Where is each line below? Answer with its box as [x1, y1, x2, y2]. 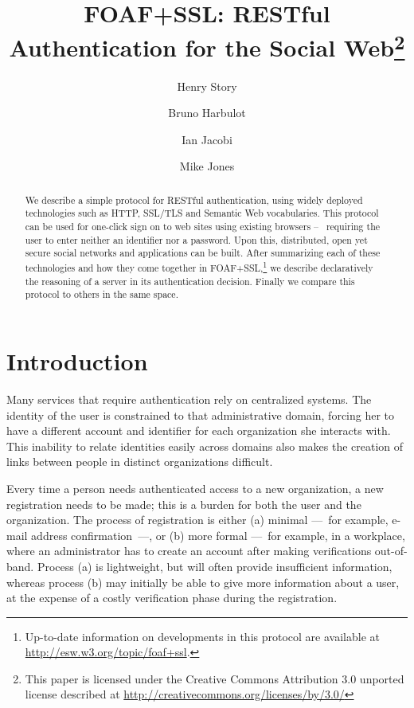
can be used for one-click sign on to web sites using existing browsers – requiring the [25, 220, 381, 233]
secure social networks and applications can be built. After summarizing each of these [25, 246, 381, 260]
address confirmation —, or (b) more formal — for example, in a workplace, [31, 526, 405, 543]
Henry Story [177, 77, 237, 94]
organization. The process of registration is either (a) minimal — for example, [6, 511, 389, 528]
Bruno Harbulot [168, 104, 246, 121]
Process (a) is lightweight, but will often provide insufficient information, [37, 557, 393, 574]
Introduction [6, 345, 148, 377]
